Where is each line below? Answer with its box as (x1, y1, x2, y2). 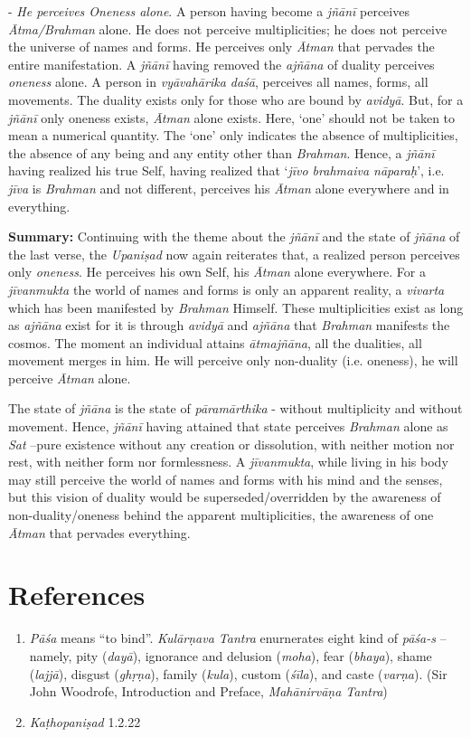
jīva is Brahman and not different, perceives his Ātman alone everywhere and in (8, 178, 449, 197)
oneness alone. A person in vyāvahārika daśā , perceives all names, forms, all (8, 72, 429, 91)
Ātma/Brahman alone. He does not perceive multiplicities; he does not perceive (8, 19, 447, 38)
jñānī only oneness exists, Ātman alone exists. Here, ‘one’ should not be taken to (8, 108, 456, 127)
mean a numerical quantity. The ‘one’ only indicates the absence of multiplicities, (8, 126, 458, 145)
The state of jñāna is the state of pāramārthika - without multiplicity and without (8, 399, 463, 418)
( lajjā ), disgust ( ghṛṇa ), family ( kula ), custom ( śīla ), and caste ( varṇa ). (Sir (29, 664, 447, 683)
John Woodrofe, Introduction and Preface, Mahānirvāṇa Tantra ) (29, 682, 388, 701)
